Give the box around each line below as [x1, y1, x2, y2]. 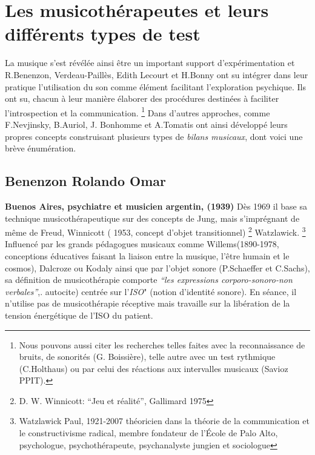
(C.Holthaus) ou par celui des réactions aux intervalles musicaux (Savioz [19, 362, 288, 374]
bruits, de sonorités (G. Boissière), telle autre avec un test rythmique [19, 350, 276, 363]
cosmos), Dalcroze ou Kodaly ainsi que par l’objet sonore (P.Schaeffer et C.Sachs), [5, 261, 310, 274]
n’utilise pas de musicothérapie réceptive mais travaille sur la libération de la [5, 297, 290, 310]
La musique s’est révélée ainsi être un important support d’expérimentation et [5, 56, 295, 69]
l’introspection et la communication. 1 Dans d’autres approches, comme [5, 104, 270, 119]
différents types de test [5, 21, 201, 46]
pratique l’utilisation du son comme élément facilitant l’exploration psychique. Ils [5, 80, 307, 93]
